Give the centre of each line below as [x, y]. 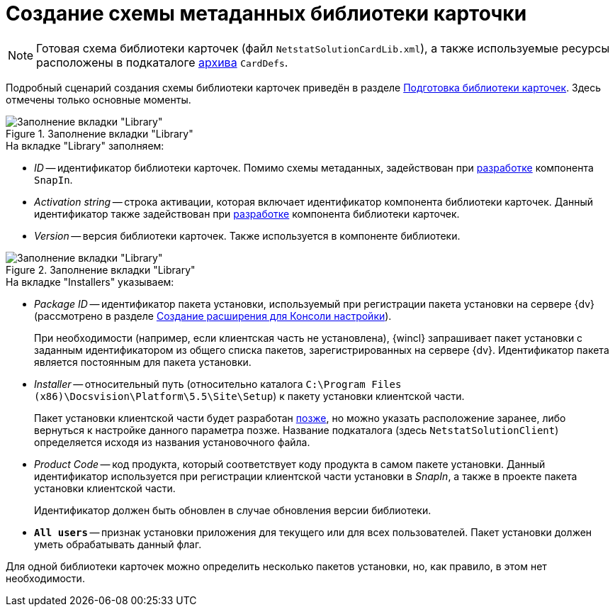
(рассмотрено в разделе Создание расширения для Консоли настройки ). [213, 316]
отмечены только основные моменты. [98, 99]
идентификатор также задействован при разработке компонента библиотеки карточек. [247, 213]
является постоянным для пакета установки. [143, 362]
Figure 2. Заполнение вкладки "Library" [101, 269]
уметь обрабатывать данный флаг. [118, 544]
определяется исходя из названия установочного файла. [172, 442]
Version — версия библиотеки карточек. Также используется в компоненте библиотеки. [247, 235]
